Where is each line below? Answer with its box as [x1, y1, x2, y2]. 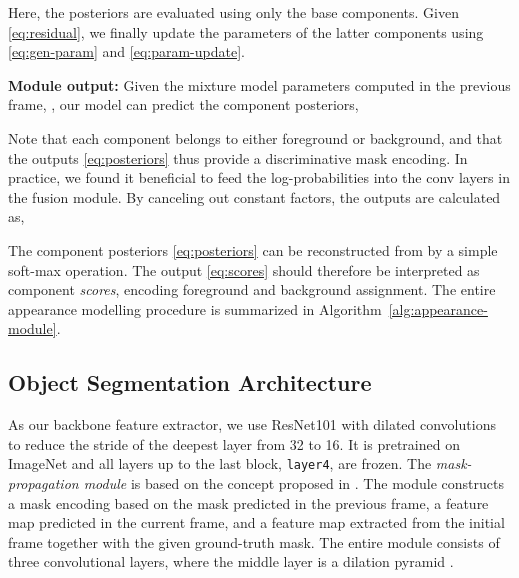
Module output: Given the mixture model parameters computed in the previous [8, 74, 511, 95]
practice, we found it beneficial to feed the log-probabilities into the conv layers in [8, 167, 510, 188]
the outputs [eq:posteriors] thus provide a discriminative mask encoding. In [8, 147, 468, 168]
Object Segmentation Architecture [8, 367, 372, 398]
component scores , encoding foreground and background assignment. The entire [8, 279, 496, 300]
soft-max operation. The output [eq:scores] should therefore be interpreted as [8, 259, 480, 280]
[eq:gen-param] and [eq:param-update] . [8, 41, 245, 62]
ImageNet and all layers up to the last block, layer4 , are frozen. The [8, 453, 432, 474]
